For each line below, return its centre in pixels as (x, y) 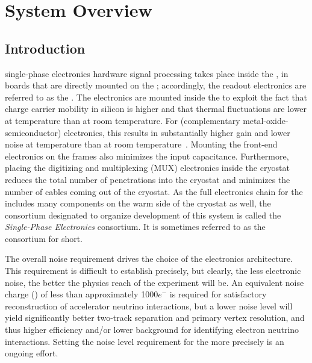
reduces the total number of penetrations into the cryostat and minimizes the (148, 179)
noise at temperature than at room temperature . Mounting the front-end (141, 144)
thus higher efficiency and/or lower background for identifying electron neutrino (152, 330)
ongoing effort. (32, 353)
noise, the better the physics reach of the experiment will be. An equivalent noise (154, 282)
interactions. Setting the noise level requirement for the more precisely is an (145, 341)
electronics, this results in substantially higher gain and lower (177, 132)
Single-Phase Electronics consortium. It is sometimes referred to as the (135, 227)
